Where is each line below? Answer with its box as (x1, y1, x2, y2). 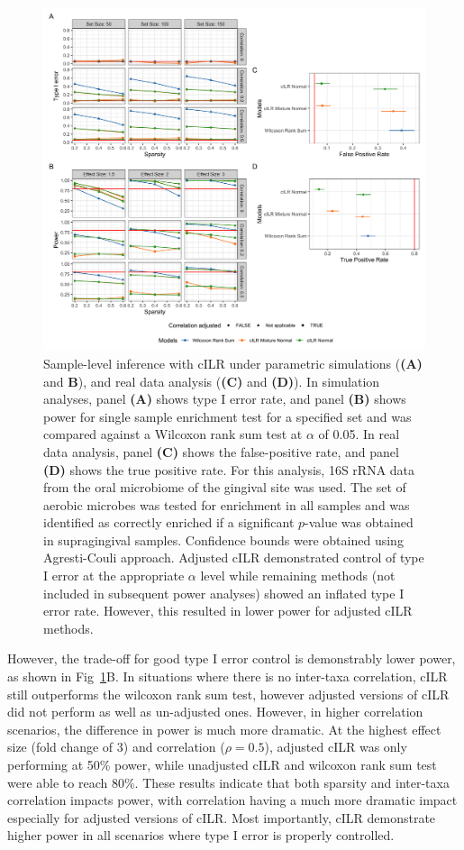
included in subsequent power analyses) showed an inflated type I (43, 583, 405, 602)
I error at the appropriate (43, 566, 185, 585)
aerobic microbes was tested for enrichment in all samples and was (43, 495, 410, 514)
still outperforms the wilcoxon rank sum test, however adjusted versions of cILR (7, 684, 450, 703)
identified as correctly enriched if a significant (43, 513, 295, 532)
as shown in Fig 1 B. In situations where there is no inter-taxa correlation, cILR (7, 667, 448, 686)
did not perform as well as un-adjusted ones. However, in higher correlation (7, 702, 423, 721)
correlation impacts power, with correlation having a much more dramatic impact (7, 791, 458, 809)
